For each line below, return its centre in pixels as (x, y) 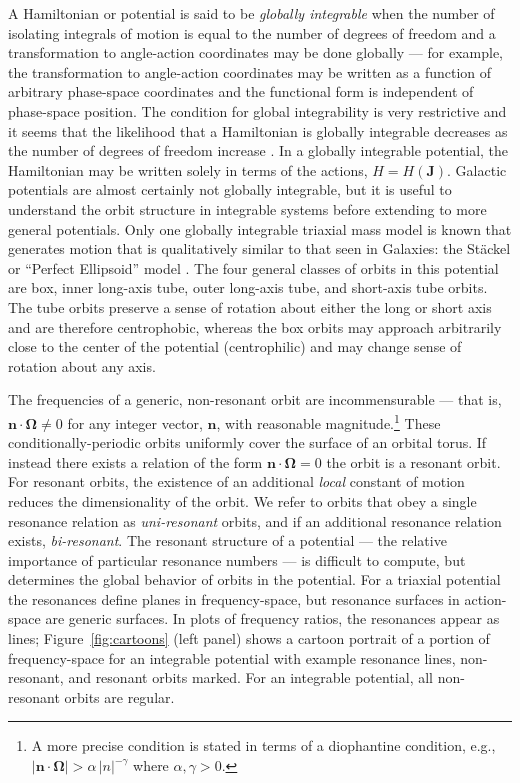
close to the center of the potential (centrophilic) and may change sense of (235, 346)
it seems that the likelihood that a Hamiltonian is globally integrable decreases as (258, 130)
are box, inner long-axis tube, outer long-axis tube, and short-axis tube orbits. (248, 287)
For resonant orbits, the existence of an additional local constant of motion (236, 481)
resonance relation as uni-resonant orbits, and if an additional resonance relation (255, 520)
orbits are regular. (119, 696)
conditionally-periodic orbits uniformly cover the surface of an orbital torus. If (247, 442)
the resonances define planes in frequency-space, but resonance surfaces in (234, 598)
